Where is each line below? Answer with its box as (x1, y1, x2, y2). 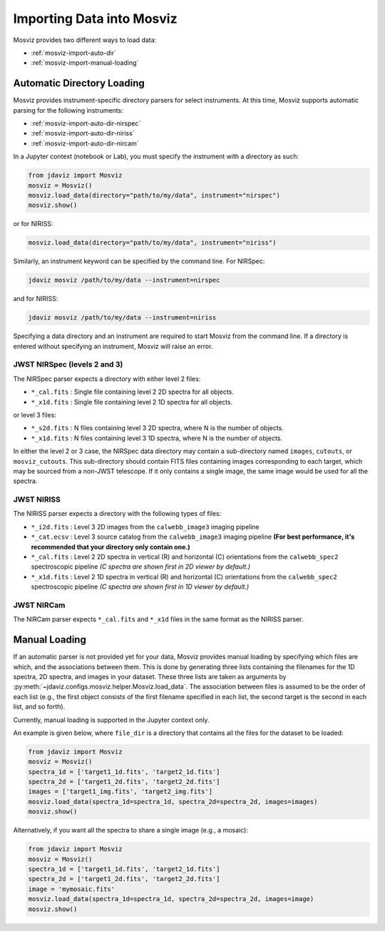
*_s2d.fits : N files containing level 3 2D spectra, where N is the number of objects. (31, 424, 284, 432)
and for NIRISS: (13, 295, 58, 303)
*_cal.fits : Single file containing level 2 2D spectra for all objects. (31, 387, 235, 396)
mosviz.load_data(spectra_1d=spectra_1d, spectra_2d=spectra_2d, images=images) (28, 798, 318, 805)
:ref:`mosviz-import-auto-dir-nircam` (31, 139, 139, 148)
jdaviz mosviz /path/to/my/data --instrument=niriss (28, 314, 217, 322)
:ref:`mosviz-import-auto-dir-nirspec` (31, 119, 141, 128)
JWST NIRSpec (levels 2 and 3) (13, 360, 123, 370)
